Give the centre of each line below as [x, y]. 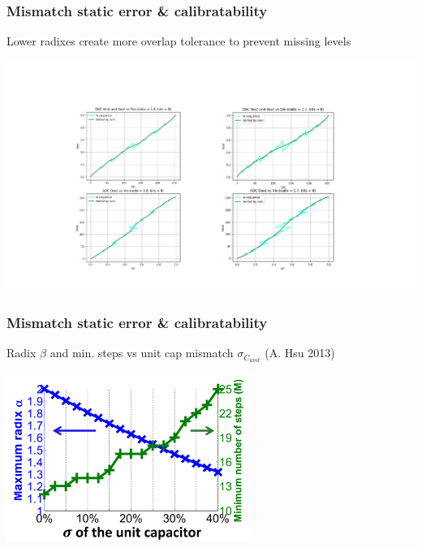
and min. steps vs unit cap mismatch [142, 353]
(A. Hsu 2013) [300, 353]
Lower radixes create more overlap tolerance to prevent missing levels [179, 41]
